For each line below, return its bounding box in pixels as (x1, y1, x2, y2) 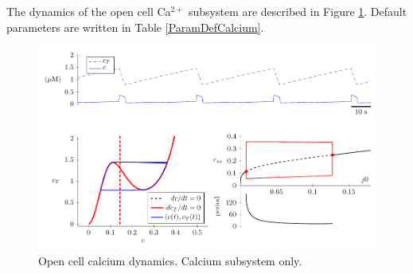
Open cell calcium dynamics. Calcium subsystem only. (38, 252, 302, 268)
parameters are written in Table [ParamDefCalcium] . (6, 18, 264, 35)
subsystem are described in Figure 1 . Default (188, 3, 407, 19)
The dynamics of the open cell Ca (6, 3, 171, 19)
